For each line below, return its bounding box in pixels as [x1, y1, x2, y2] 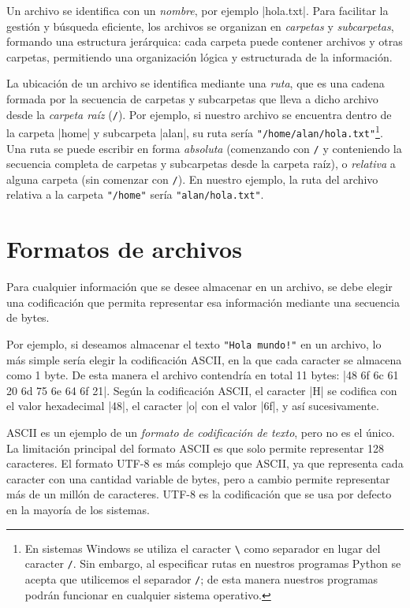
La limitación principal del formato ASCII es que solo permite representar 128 [6, 439, 384, 456]
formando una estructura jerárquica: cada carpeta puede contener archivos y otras [6, 33, 403, 50]
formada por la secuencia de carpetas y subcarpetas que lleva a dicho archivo [6, 90, 378, 106]
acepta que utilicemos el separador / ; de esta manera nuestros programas [24, 570, 378, 587]
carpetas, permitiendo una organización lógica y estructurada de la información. [6, 48, 393, 65]
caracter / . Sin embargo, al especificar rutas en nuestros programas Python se [24, 555, 401, 572]
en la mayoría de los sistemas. [6, 502, 150, 517]
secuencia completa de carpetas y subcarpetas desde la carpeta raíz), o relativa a [6, 155, 396, 172]
